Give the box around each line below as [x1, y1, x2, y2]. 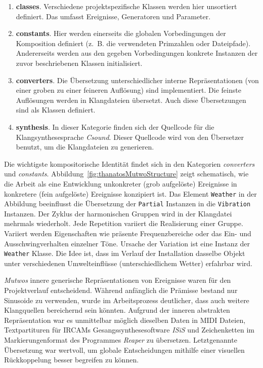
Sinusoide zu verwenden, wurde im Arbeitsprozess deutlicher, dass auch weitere [4, 295, 249, 305]
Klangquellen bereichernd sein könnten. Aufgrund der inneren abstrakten [4, 305, 230, 315]
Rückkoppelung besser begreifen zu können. [4, 354, 139, 365]
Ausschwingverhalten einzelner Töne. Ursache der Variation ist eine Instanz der [4, 238, 250, 248]
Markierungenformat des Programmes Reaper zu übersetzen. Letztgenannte [4, 335, 237, 345]
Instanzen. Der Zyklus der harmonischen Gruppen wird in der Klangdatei [4, 208, 232, 218]
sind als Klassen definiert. [16, 104, 96, 115]
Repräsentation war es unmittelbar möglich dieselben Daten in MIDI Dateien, [4, 314, 246, 325]
